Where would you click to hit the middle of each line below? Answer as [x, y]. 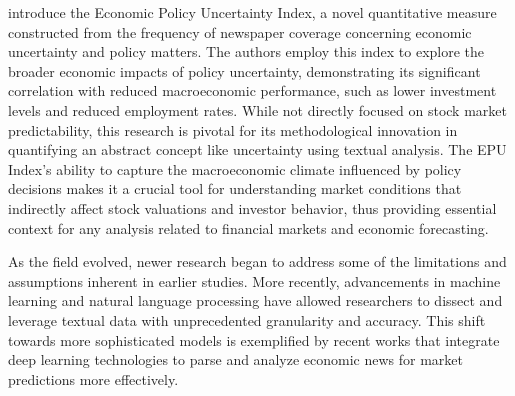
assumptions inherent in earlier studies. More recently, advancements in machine [254, 280]
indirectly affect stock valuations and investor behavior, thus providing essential [252, 207]
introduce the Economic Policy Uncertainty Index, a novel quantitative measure [252, 12]
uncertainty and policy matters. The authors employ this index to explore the [246, 51]
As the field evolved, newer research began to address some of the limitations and [257, 261]
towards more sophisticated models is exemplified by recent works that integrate [254, 339]
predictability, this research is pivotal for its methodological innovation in [233, 129]
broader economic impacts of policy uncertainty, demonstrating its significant [244, 70]
